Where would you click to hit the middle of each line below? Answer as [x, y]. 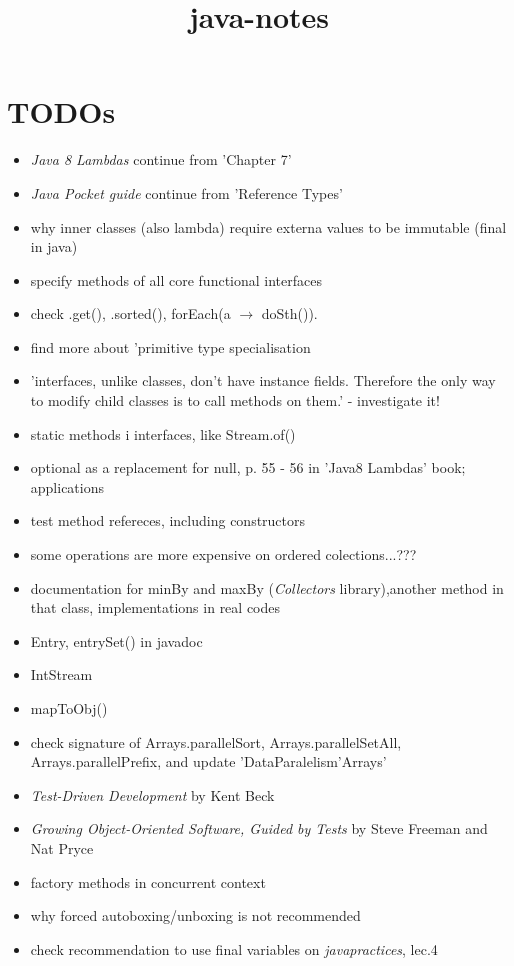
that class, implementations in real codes [155, 607]
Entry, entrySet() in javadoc [116, 640]
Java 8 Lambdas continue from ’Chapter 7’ [161, 159]
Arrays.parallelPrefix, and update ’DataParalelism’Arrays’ [208, 761]
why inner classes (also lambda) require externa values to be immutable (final [268, 226]
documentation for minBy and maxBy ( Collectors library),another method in [267, 587]
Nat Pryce [62, 847]
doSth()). [289, 313]
